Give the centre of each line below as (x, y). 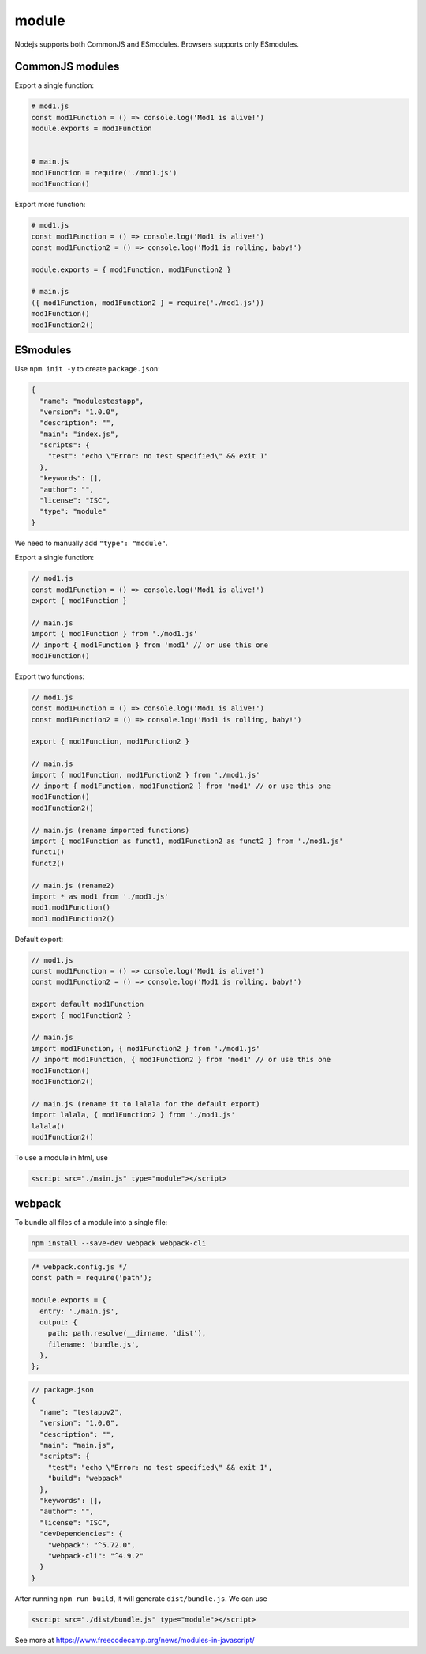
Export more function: (50, 205)
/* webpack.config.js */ (79, 1267)
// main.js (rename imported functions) (110, 830)
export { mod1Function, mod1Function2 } (110, 742)
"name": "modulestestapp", (92, 401)
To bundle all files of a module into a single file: (91, 1223)
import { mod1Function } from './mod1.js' (114, 634)
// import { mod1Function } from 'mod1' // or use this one (150, 645)
